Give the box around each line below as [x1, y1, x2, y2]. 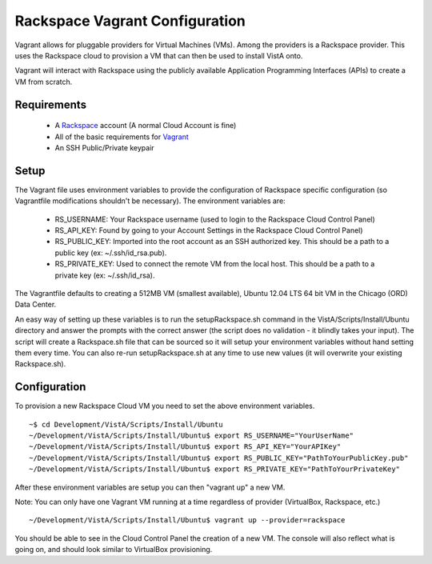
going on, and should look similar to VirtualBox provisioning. [14, 545, 213, 554]
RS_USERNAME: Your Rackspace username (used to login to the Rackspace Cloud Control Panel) [54, 214, 375, 224]
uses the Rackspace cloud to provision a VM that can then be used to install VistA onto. [14, 50, 303, 60]
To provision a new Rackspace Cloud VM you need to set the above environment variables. [14, 401, 315, 411]
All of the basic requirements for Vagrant [54, 132, 190, 142]
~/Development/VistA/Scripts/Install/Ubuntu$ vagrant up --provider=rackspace [29, 516, 346, 525]
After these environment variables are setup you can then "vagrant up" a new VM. [14, 482, 286, 492]
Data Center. [14, 300, 57, 310]
